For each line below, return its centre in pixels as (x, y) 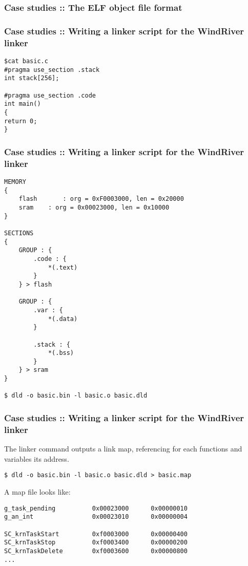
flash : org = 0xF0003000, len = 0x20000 (101, 199)
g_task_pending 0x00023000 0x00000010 (96, 508)
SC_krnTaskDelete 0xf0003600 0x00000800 (96, 551)
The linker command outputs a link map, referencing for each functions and (123, 449)
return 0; (21, 121)
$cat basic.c (26, 61)
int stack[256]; (32, 78)
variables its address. (37, 458)
